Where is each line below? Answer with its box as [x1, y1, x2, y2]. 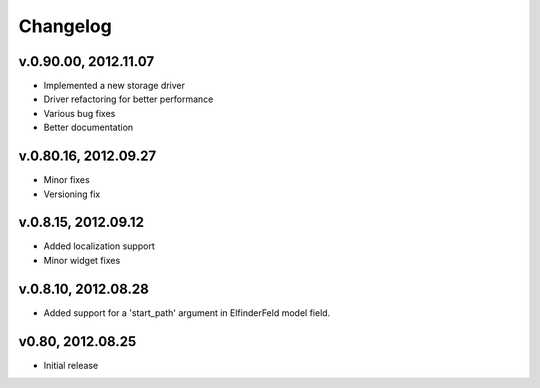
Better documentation [43, 121, 134, 134]
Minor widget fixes [43, 254, 121, 266]
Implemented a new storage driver [43, 80, 185, 92]
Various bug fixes [43, 107, 116, 119]
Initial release [43, 359, 99, 371]
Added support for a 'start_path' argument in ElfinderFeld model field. [43, 306, 331, 319]
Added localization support [43, 240, 155, 252]
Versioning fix [43, 188, 101, 200]
